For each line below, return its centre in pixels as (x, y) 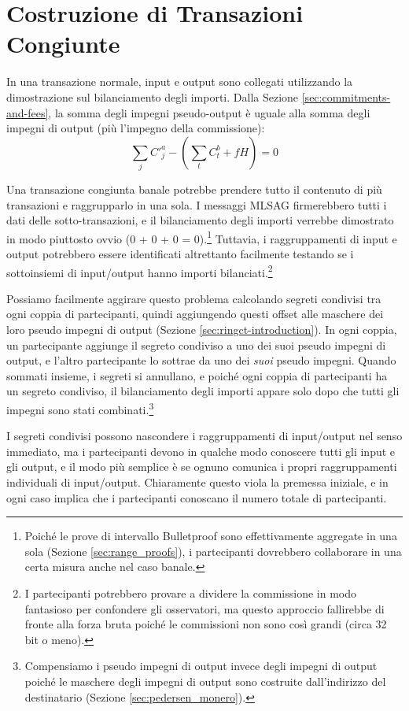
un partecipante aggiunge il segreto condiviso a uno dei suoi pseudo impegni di (196, 344)
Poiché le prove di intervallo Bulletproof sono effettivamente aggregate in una (211, 536)
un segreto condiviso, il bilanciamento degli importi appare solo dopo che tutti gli (203, 391)
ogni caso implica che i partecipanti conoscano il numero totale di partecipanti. (197, 497)
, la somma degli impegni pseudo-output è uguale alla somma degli (209, 112)
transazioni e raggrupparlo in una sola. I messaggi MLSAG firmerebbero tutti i (197, 204)
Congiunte (63, 44)
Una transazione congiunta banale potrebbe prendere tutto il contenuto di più (194, 189)
